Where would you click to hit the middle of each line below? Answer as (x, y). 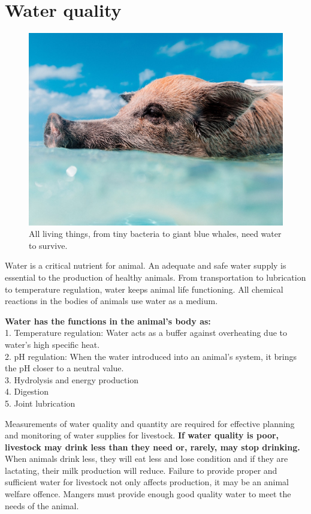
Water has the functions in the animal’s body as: (108, 321)
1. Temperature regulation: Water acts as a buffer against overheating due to (146, 333)
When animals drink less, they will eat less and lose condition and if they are (147, 459)
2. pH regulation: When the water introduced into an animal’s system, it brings (151, 356)
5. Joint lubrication (40, 403)
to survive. (48, 245)
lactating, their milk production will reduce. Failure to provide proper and (141, 470)
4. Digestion (27, 391)
